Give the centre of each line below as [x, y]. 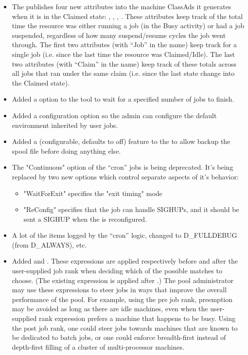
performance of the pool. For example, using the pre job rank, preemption [122, 299]
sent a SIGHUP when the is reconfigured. [85, 219]
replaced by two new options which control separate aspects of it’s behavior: [125, 176]
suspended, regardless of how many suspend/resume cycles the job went [119, 35]
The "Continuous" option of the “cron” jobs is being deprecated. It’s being [123, 167]
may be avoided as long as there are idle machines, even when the [110, 309]
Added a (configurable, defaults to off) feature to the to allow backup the [121, 141]
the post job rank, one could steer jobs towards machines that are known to [125, 328]
